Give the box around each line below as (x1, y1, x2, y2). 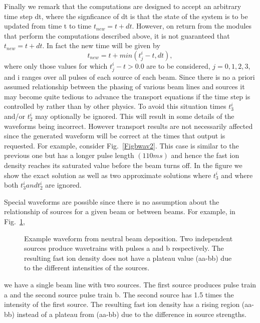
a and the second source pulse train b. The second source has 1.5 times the (4, 289, 234, 299)
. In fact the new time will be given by (42, 40, 160, 51)
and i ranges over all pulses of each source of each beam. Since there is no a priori (4, 71, 255, 82)
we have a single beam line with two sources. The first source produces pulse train (4, 279, 256, 289)
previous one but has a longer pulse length (4, 150, 134, 160)
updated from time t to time (4, 21, 92, 31)
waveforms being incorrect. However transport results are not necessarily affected (4, 120, 253, 131)
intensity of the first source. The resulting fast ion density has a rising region (4, 299, 240, 309)
